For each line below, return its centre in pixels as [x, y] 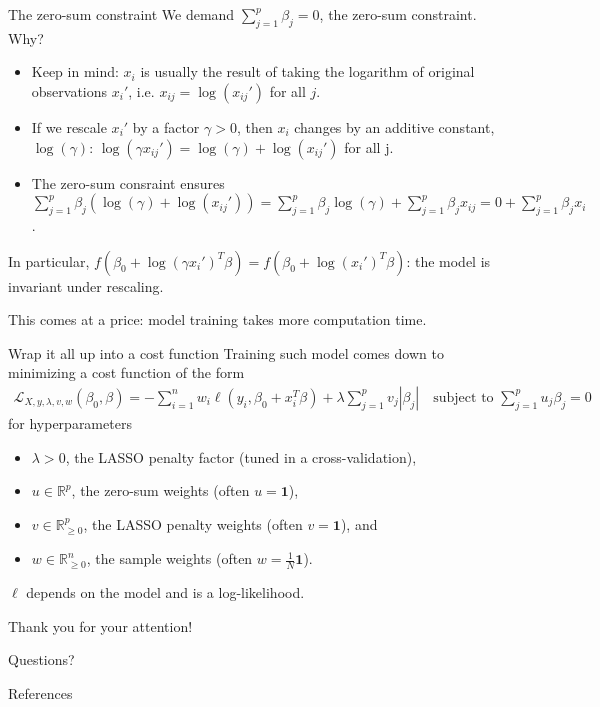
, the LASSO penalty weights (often [193, 523]
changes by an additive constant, [394, 126]
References [40, 692]
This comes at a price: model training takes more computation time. [217, 319]
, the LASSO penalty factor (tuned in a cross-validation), [241, 456]
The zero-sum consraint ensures [128, 182]
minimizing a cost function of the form [126, 372]
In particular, [49, 260]
